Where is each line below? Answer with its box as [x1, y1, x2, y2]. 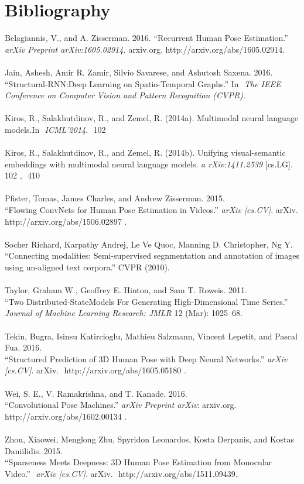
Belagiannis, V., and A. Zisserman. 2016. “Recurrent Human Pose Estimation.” [5, 32, 288, 44]
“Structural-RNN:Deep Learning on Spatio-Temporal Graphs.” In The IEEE [5, 77, 281, 90]
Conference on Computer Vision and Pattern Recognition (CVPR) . [5, 89, 245, 101]
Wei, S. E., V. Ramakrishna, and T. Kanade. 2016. [5, 387, 187, 399]
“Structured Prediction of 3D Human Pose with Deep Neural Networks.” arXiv [5, 352, 288, 365]
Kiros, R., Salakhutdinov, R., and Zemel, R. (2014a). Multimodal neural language [5, 112, 298, 124]
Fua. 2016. [5, 341, 42, 353]
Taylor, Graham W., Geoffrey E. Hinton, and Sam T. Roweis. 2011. [5, 284, 247, 296]
